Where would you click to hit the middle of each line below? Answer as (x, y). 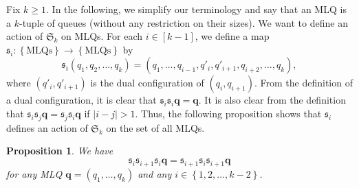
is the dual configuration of (147, 83)
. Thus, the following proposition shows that (228, 113)
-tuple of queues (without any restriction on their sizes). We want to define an (183, 22)
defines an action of (47, 127)
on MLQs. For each (102, 36)
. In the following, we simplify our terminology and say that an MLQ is (196, 9)
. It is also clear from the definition (272, 100)
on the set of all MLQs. (155, 127)
